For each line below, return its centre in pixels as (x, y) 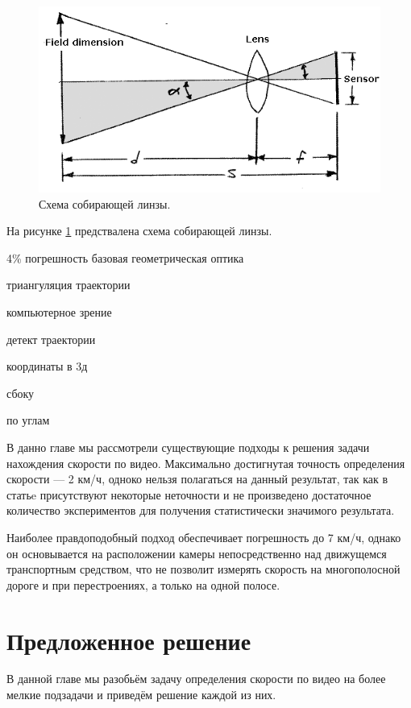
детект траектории (51, 339)
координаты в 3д (47, 366)
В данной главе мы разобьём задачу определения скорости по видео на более (196, 679)
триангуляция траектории (68, 285)
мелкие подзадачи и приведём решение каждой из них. (141, 695)
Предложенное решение (129, 640)
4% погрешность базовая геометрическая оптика (125, 257)
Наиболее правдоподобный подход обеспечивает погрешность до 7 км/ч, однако (204, 537)
